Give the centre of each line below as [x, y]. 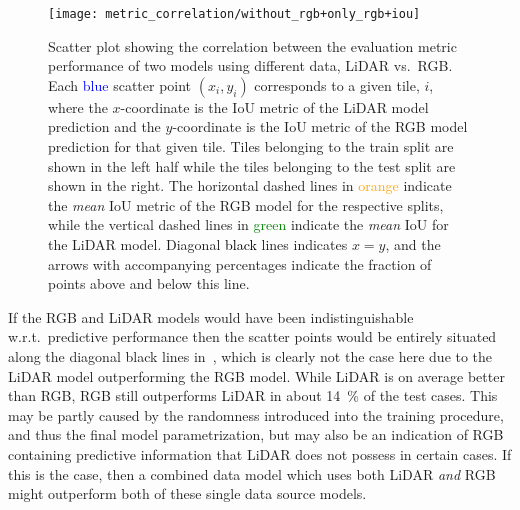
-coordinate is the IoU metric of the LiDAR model [274, 106]
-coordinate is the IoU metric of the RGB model [320, 126]
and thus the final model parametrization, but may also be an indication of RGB [256, 434]
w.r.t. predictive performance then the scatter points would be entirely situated [252, 336]
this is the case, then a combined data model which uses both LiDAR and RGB [252, 473]
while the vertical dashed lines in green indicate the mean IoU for [248, 224]
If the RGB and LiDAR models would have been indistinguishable [211, 316]
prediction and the [104, 126]
